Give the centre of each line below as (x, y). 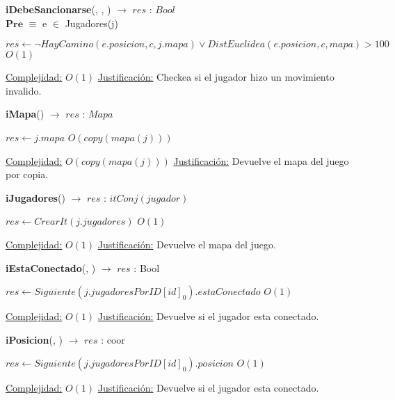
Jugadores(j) (91, 23)
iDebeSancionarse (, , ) (58, 9)
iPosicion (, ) (34, 339)
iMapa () (25, 114)
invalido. (24, 90)
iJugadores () (35, 197)
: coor (113, 339)
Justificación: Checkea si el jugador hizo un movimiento (216, 77)
